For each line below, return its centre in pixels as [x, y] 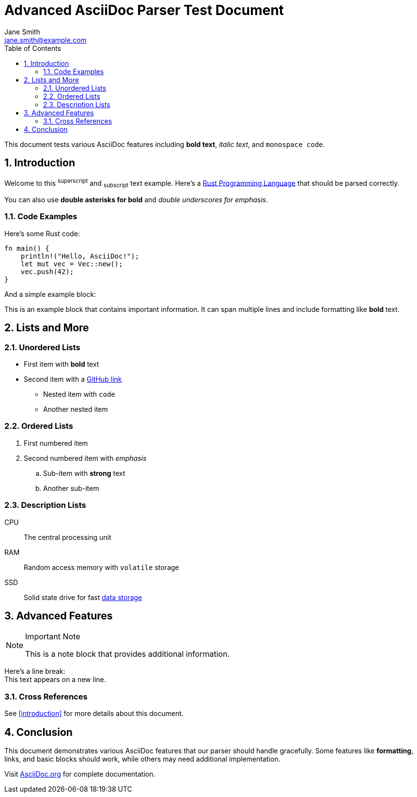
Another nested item [76, 409]
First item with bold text [62, 364]
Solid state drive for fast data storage [83, 597]
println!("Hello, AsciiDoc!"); [80, 256]
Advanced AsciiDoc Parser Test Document [144, 10]
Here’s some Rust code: [42, 233]
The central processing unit [68, 537]
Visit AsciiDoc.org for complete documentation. [80, 774]
